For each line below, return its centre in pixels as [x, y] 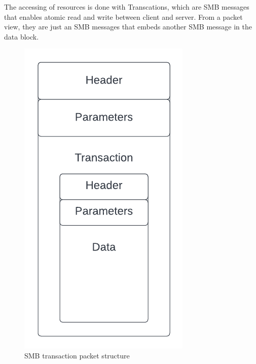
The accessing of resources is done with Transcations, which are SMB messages [127, 7]
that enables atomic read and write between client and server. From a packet [123, 16]
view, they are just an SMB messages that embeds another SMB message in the [128, 27]
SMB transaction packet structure [77, 355]
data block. [22, 36]
